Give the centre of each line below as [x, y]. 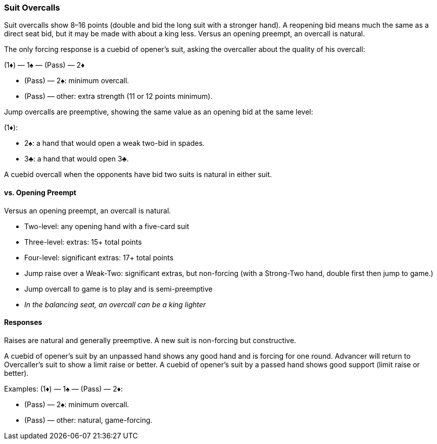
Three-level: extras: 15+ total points [83, 242]
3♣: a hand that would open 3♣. [77, 159]
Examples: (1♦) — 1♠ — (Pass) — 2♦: [63, 388]
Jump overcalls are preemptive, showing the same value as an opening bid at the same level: [159, 112]
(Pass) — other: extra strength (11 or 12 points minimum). [118, 96]
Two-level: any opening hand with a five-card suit [107, 226]
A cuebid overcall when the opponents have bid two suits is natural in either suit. [138, 175]
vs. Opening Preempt [40, 192]
